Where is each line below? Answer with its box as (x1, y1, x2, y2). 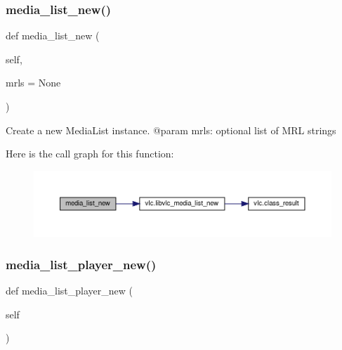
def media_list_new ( (6, 28, 100, 43)
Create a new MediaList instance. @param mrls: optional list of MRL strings (6, 122, 336, 137)
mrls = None (6, 75, 61, 90)
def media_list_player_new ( (6, 283, 133, 298)
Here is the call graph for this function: (6, 146, 174, 161)
